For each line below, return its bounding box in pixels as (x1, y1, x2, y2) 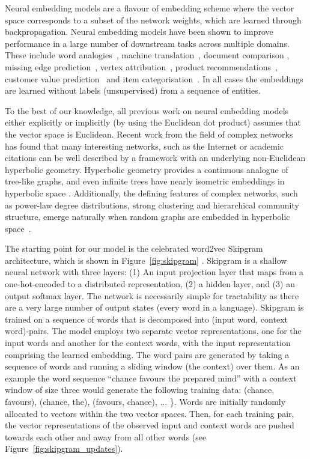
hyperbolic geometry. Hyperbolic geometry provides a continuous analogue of (5, 163, 288, 175)
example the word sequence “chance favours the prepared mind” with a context (5, 371, 297, 384)
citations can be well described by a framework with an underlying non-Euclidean (5, 151, 306, 164)
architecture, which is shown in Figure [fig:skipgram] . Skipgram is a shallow (5, 254, 287, 266)
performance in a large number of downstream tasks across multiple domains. (5, 37, 290, 49)
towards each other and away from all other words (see (5, 430, 207, 443)
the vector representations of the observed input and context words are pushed (5, 419, 294, 431)
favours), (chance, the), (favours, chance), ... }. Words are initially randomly (5, 395, 286, 407)
